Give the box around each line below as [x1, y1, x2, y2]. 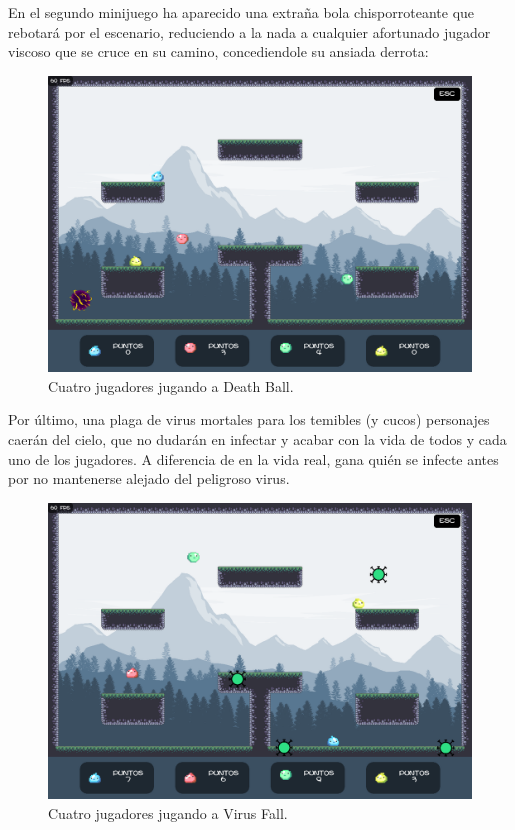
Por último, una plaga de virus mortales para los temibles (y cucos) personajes [8, 409, 490, 430]
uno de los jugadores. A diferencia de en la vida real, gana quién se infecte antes [8, 448, 499, 469]
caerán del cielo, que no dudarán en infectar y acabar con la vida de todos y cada [8, 429, 507, 450]
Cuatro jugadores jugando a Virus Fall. [48, 802, 288, 823]
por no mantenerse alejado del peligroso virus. [8, 468, 290, 489]
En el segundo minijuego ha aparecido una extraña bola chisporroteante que [8, 2, 475, 22]
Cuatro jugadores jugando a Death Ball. [48, 375, 294, 396]
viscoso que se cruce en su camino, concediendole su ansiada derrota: [8, 41, 429, 62]
